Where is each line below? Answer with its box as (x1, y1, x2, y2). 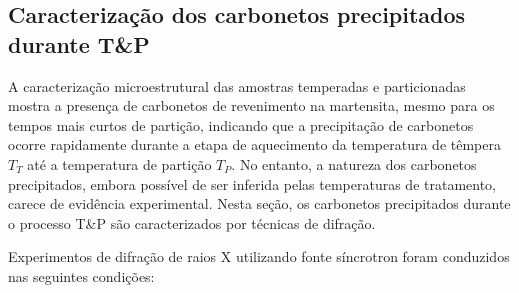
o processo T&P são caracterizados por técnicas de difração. (8, 212, 376, 233)
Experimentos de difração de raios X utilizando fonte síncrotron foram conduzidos (8, 246, 510, 267)
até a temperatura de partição (27, 153, 212, 174)
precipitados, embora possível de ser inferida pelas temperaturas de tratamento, (8, 173, 497, 194)
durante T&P (8, 28, 150, 59)
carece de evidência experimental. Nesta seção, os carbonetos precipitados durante (8, 193, 511, 214)
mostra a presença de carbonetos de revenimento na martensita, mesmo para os (8, 95, 495, 116)
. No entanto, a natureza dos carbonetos (231, 153, 477, 174)
